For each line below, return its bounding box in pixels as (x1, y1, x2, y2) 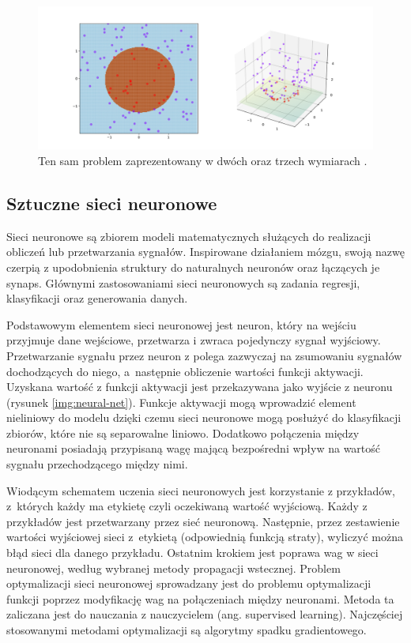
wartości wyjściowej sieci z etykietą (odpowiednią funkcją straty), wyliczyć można (6, 528, 404, 545)
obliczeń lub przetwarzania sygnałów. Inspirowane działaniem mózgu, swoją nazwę (6, 243, 405, 260)
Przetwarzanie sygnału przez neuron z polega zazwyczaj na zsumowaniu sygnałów (6, 347, 402, 363)
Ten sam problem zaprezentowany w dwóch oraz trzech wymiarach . (38, 152, 368, 168)
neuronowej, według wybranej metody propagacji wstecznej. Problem (6, 559, 341, 576)
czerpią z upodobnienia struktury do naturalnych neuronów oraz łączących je (6, 258, 380, 275)
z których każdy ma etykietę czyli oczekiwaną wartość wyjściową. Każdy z (6, 498, 368, 514)
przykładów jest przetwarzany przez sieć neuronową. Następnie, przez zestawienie (6, 513, 400, 529)
